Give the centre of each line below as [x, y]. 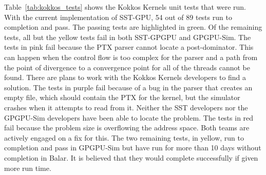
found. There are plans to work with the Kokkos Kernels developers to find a [125, 77]
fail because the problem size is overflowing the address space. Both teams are [127, 128]
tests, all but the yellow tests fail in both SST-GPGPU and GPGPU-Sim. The [128, 37]
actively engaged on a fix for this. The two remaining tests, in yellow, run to [124, 137]
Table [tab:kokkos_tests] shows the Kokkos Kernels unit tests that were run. [125, 7]
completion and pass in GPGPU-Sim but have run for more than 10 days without [133, 148]
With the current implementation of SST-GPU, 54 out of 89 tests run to [118, 17]
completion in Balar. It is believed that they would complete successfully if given [131, 157]
